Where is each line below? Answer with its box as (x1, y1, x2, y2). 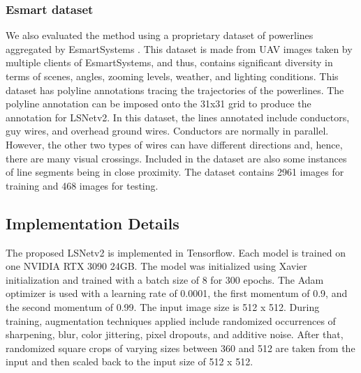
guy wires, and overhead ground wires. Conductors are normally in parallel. (6, 123, 329, 138)
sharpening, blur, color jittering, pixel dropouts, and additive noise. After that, (6, 327, 344, 342)
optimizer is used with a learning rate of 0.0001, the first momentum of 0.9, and (6, 286, 348, 300)
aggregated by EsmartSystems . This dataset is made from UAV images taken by (6, 41, 353, 56)
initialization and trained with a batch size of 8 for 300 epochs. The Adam (6, 272, 324, 287)
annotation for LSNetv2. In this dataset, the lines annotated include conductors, (6, 109, 350, 124)
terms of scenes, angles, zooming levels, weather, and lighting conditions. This (6, 69, 339, 83)
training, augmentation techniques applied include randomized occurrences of (6, 313, 336, 328)
